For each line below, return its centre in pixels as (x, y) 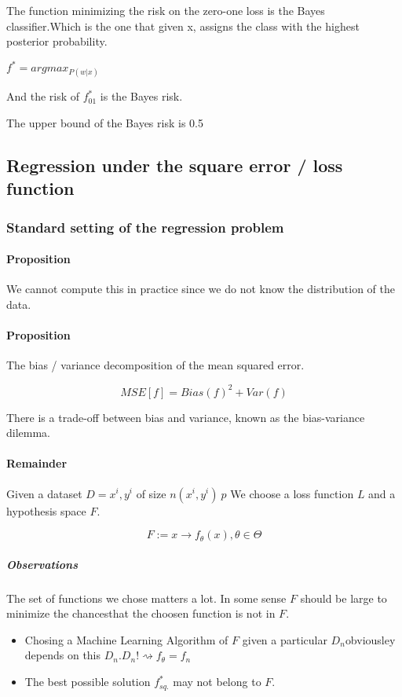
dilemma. (28, 433)
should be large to (344, 598)
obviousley (370, 639)
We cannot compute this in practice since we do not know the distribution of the (201, 289)
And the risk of (43, 96)
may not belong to (217, 682)
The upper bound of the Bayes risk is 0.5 (105, 123)
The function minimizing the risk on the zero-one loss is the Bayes (166, 10)
